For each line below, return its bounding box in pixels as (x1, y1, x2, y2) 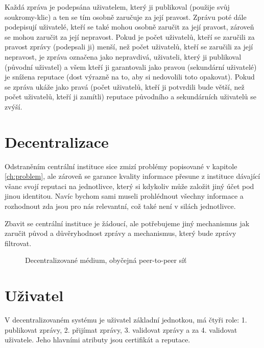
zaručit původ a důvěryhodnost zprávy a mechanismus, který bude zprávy (5, 228, 236, 238)
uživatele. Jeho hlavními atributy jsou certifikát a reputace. (5, 334, 190, 345)
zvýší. (5, 101, 22, 112)
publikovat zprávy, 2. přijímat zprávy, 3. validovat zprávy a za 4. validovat (5, 324, 237, 335)
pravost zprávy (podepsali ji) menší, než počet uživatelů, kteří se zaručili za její (5, 41, 253, 52)
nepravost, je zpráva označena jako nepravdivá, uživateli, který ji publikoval (5, 51, 242, 62)
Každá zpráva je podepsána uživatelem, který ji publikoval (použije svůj (5, 2, 230, 12)
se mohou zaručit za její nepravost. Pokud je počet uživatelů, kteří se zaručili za (5, 31, 255, 42)
